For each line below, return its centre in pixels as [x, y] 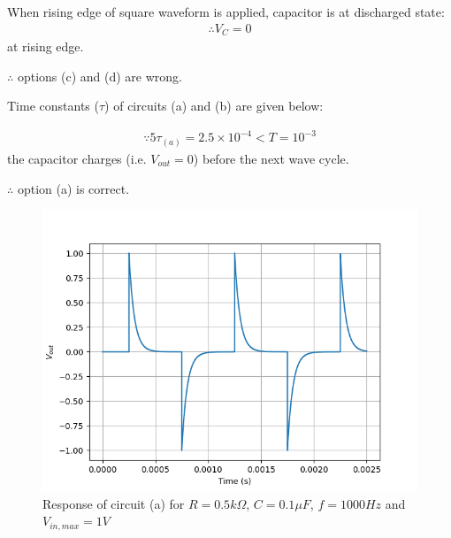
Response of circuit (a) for [114, 503]
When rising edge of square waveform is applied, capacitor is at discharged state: [226, 12]
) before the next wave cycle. [271, 158]
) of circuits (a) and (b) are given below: [214, 106]
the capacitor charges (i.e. [77, 158]
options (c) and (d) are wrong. [99, 76]
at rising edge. [46, 46]
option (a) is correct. [73, 188]
